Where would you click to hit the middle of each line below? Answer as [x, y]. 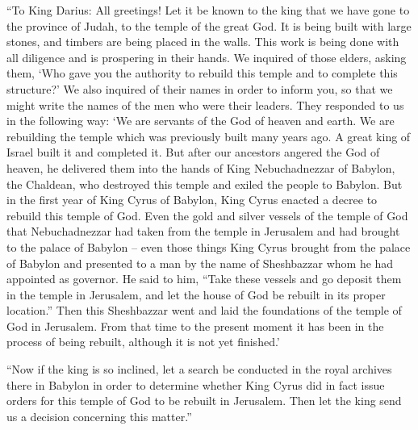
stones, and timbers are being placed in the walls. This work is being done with [203, 42]
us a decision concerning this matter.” [99, 416]
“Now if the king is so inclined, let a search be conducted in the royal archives [199, 369]
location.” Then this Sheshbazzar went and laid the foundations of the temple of [204, 310]
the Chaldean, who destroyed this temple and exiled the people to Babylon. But [205, 184]
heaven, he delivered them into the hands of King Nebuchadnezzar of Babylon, [201, 167]
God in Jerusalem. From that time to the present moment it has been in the [195, 326]
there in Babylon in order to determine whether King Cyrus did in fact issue [196, 384]
